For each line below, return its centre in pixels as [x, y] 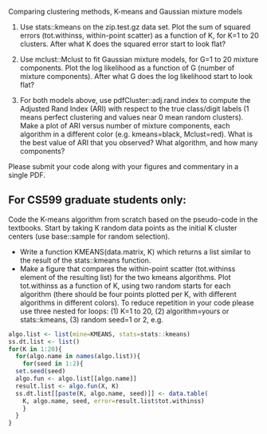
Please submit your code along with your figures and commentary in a [124, 166]
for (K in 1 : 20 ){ [35, 349]
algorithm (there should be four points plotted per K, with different [128, 294]
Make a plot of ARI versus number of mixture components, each [125, 126]
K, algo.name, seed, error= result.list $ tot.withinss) [114, 401]
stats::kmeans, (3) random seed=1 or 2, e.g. [91, 319]
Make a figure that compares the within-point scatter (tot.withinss [128, 268]
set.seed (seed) [41, 371]
